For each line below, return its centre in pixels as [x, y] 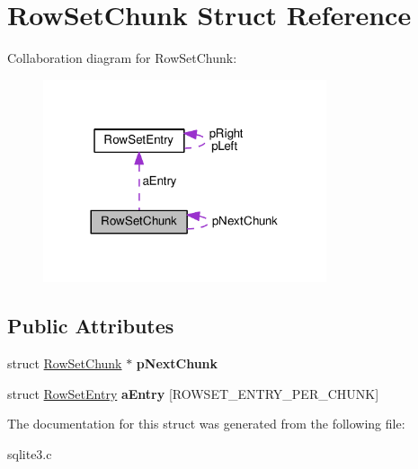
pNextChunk [177, 363]
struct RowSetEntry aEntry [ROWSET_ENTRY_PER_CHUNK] [193, 393]
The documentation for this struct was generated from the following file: [206, 424]
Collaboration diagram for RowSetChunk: [122, 58]
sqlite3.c [30, 454]
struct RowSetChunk [65, 363]
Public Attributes [91, 326]
